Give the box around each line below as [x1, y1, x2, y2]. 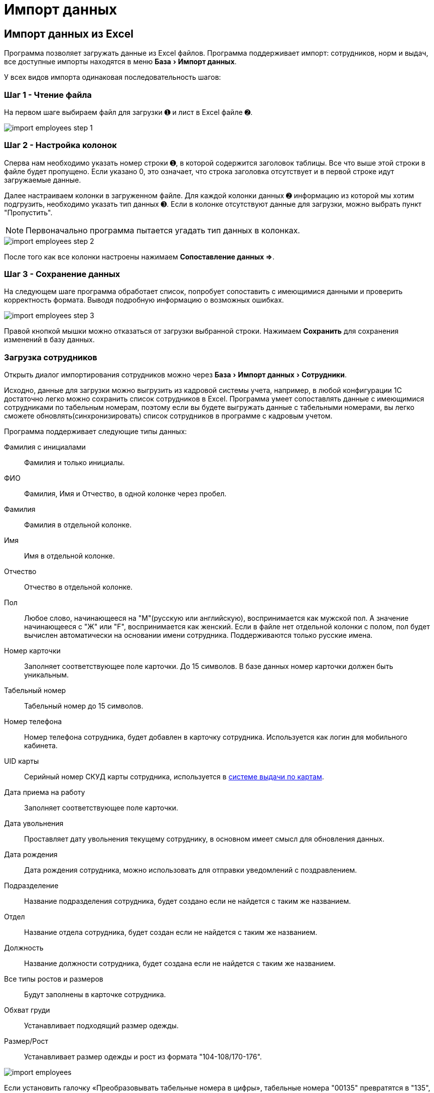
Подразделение [4, 881, 59, 890]
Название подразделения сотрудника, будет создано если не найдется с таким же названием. [24, 897, 351, 906]
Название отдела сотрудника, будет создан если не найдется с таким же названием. [24, 928, 318, 937]
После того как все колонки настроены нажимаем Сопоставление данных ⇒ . [4, 252, 274, 261]
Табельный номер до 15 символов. [24, 702, 143, 711]
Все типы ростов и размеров [4, 975, 103, 984]
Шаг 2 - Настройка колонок [4, 140, 117, 151]
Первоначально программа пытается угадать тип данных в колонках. [26, 225, 300, 235]
